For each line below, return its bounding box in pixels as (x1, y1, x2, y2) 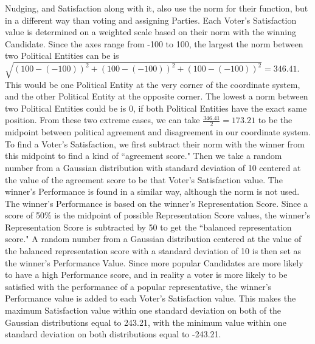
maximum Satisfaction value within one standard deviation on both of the (5, 304, 282, 317)
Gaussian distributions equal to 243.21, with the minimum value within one (5, 315, 286, 328)
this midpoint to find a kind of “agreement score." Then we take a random (5, 149, 282, 162)
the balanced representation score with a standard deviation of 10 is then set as (5, 245, 302, 257)
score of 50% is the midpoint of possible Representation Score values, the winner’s (5, 209, 311, 221)
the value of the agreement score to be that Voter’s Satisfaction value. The (5, 173, 283, 186)
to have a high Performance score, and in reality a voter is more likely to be (5, 268, 288, 281)
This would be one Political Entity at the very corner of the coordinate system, (5, 78, 300, 90)
